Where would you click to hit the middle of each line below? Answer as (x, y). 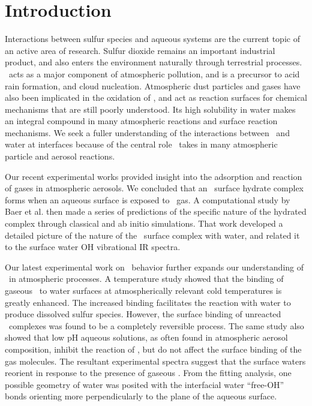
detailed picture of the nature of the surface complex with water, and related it (152, 235)
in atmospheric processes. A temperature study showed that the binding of (146, 279)
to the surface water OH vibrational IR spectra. (93, 247)
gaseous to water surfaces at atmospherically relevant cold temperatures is (143, 290)
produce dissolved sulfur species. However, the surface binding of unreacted (143, 314)
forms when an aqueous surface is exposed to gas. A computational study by (148, 199)
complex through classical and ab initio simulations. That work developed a (144, 223)
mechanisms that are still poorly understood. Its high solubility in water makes (150, 109)
